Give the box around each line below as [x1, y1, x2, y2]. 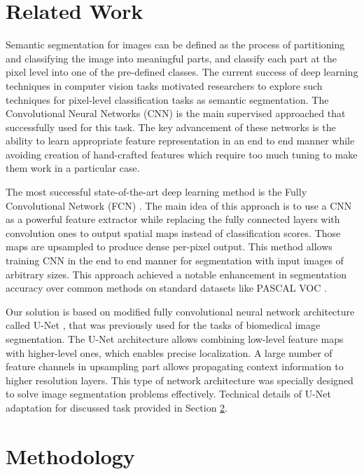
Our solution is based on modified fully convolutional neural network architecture [6, 304, 355, 318]
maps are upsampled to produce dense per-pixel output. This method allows [6, 239, 332, 254]
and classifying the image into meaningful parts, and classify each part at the [6, 50, 337, 65]
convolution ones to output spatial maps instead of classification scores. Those [6, 225, 341, 240]
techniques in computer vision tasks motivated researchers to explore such [6, 78, 323, 93]
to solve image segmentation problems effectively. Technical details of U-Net [6, 386, 331, 401]
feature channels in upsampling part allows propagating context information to [6, 359, 344, 374]
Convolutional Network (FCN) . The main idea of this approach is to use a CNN [6, 198, 352, 212]
